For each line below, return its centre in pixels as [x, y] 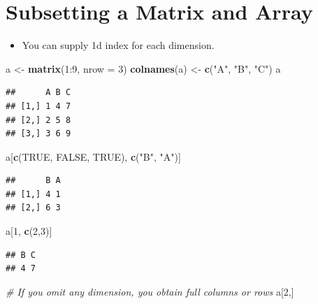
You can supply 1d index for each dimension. [118, 45]
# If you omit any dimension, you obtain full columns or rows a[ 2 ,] [150, 291]
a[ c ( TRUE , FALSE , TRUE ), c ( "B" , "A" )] [93, 156]
